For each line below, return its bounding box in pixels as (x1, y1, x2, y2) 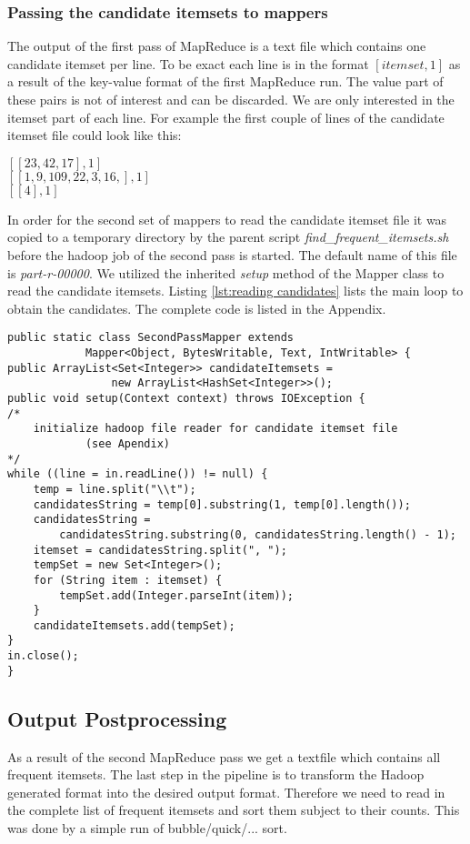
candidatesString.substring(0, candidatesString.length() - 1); (59, 527, 456, 541)
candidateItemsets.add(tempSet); (33, 618, 235, 632)
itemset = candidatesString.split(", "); (33, 543, 287, 557)
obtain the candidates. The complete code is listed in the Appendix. (7, 298, 386, 317)
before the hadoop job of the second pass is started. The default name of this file (7, 245, 457, 264)
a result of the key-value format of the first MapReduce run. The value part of (7, 72, 444, 91)
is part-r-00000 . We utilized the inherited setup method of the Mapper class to (7, 263, 445, 282)
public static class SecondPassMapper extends (7, 331, 294, 345)
